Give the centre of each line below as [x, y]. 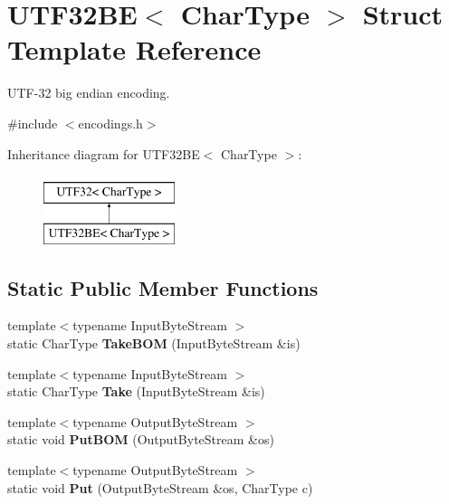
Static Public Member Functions [163, 287]
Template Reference [134, 49]
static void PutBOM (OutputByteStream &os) [141, 439]
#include [33, 123]
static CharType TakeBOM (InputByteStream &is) [154, 343]
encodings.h [110, 123]
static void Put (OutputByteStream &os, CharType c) [160, 487]
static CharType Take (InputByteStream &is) [136, 391]
